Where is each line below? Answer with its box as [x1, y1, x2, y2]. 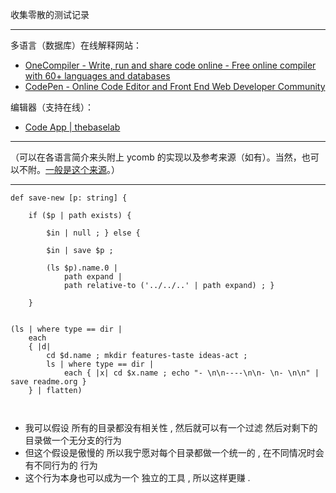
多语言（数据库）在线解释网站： [10, 39, 142, 51]
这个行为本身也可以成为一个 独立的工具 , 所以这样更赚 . [24, 472, 251, 483]
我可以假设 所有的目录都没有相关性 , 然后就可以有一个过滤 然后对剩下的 [24, 422, 318, 433]
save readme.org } [10, 377, 87, 387]
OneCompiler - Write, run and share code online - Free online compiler [24, 59, 317, 71]
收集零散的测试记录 [10, 9, 90, 20]
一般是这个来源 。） [45, 164, 120, 175]
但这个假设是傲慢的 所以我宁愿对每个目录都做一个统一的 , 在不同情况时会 [24, 447, 325, 458]
